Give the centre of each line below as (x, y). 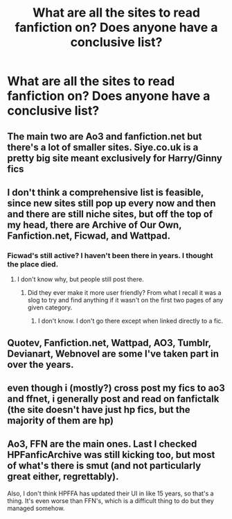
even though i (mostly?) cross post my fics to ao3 (116, 388)
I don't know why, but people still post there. (80, 280)
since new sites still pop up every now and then (111, 203)
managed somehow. (36, 508)
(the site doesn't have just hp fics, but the (99, 410)
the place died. (33, 264)
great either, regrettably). (63, 477)
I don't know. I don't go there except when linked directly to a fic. (131, 321)
